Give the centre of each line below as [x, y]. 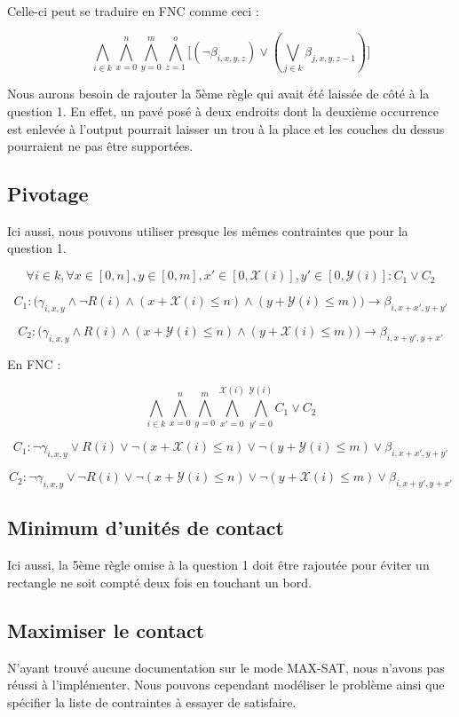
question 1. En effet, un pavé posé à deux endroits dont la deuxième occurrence [223, 110]
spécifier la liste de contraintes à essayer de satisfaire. [152, 701]
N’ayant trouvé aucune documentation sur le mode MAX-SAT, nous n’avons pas [226, 667]
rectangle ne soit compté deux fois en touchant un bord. [159, 582]
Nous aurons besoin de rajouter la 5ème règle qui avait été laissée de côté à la [218, 94]
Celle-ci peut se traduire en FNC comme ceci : [133, 11]
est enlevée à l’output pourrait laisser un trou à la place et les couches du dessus [226, 128]
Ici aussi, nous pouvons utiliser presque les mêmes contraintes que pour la [208, 230]
